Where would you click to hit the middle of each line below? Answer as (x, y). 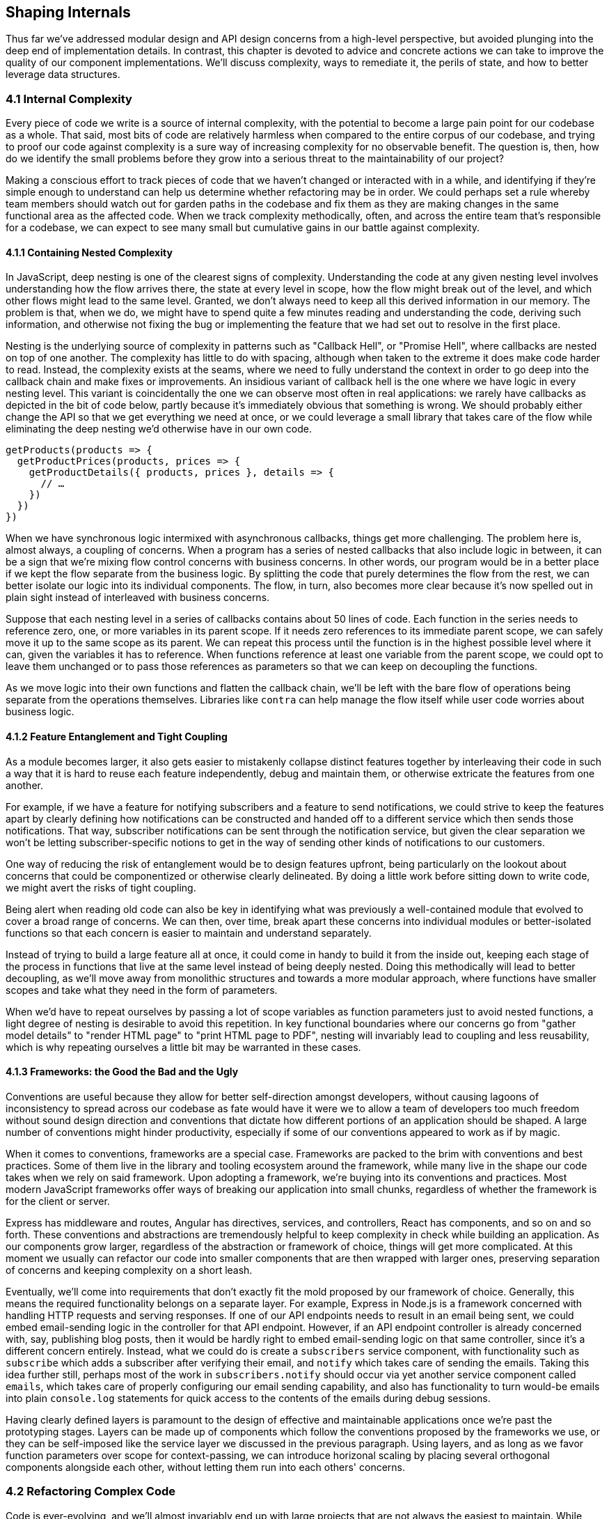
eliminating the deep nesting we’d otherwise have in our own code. (159, 429)
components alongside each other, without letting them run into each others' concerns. (206, 1467)
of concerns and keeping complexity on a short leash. (129, 1270)
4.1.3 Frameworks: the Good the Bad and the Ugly (122, 1072)
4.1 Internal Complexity (69, 99)
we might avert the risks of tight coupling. (101, 887)
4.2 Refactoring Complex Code (90, 1491)
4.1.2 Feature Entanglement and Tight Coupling (117, 737)
